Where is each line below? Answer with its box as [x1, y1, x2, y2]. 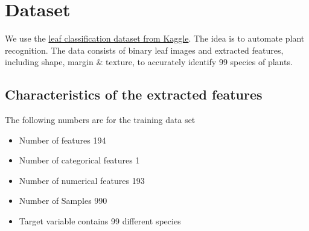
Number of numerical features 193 [19, 174, 145, 186]
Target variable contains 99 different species [19, 215, 181, 227]
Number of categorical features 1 [19, 154, 140, 166]
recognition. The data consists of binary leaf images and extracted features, [5, 43, 284, 56]
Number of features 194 [19, 133, 106, 146]
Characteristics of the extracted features [5, 85, 263, 104]
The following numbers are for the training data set [5, 113, 196, 126]
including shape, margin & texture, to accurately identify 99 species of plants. [5, 55, 293, 68]
